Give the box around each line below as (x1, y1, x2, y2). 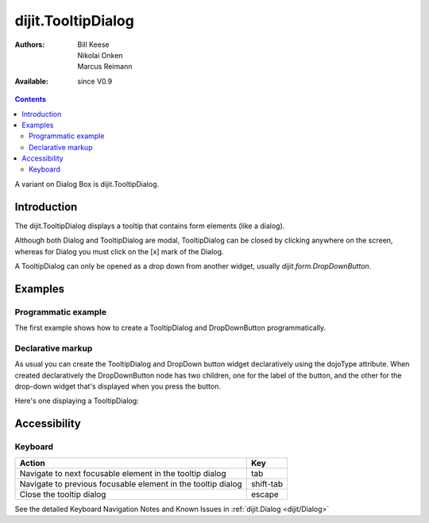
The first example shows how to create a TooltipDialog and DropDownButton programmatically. (14, 323, 327, 333)
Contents (14, 95, 47, 104)
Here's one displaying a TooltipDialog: (14, 396, 139, 405)
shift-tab (250, 478, 284, 489)
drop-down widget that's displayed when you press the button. (14, 382, 222, 391)
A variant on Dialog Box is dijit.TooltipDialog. (14, 179, 160, 188)
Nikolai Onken (77, 50, 123, 60)
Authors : (14, 40, 45, 49)
